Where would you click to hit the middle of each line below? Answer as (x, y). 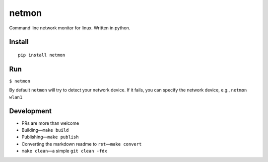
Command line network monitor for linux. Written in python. (70, 28)
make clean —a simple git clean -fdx (65, 151)
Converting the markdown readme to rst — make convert (82, 144)
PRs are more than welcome (50, 123)
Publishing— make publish (50, 137)
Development (31, 111)
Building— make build (45, 130)
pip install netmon (42, 55)
